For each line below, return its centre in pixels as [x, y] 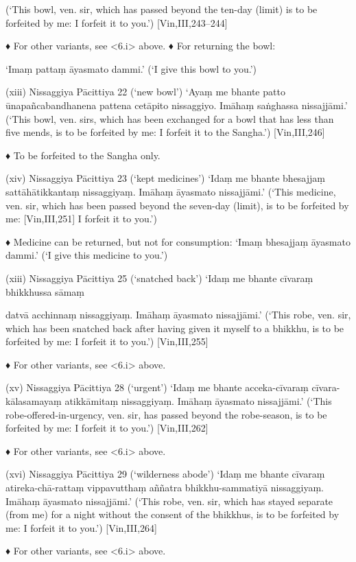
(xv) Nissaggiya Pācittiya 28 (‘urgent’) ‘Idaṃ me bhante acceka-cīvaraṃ [157, 387]
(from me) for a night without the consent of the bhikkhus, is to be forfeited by [173, 514]
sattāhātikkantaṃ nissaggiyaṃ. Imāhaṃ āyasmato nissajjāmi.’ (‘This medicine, [171, 191]
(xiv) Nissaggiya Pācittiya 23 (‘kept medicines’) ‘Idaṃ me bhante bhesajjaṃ [165, 178]
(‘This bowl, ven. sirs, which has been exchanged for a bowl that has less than [170, 118]
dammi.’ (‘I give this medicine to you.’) [87, 255]
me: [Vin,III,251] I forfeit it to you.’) [81, 219]
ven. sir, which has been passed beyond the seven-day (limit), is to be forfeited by [177, 205]
